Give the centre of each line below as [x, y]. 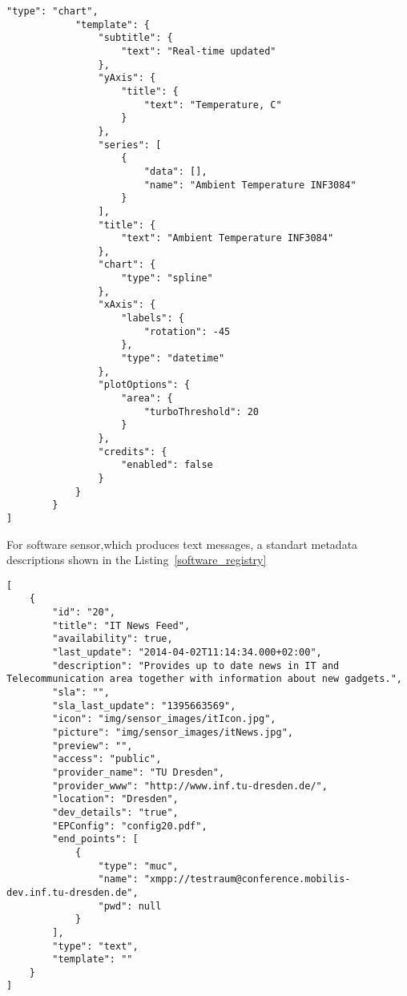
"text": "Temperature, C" [213, 105]
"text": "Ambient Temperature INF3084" [228, 238]
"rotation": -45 [187, 331]
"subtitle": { [135, 38]
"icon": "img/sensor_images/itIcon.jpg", [164, 719]
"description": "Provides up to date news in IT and [196, 665]
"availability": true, [113, 639]
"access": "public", [107, 759]
